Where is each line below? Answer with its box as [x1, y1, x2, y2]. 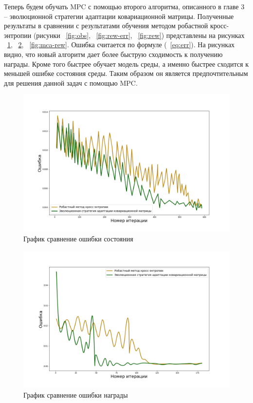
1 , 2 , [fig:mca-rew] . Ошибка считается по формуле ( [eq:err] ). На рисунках [7, 39, 235, 50]
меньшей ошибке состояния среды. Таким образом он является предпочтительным [4, 68, 248, 78]
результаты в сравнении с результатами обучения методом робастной [4, 20, 208, 31]
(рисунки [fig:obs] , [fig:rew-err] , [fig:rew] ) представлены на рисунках [33, 30, 245, 40]
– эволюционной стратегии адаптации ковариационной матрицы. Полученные [4, 11, 234, 21]
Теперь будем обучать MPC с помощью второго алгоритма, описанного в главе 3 [4, 1, 245, 11]
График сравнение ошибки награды [23, 389, 128, 400]
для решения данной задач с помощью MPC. [4, 77, 138, 88]
